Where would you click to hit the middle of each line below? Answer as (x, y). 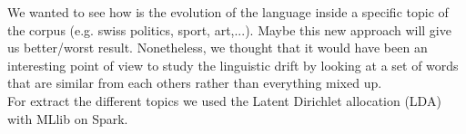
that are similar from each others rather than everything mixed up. (195, 83)
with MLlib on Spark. (68, 118)
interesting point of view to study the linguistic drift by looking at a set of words (233, 65)
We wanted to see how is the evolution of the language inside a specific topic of (228, 12)
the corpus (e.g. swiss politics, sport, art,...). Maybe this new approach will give (229, 29)
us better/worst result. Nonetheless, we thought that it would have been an (218, 48)
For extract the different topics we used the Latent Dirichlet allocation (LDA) (224, 100)
